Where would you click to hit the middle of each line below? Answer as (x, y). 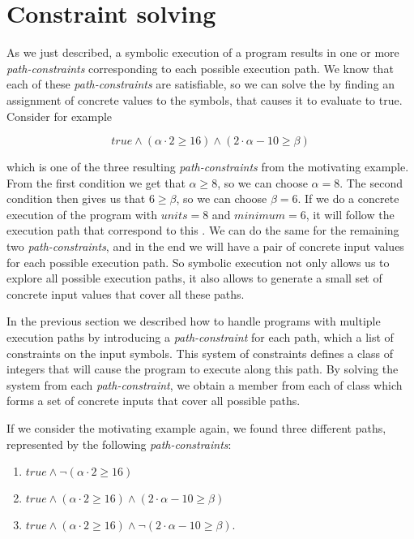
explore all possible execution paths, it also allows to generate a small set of (194, 278)
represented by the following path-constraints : (119, 444)
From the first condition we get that (96, 182)
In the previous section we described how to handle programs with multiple (194, 321)
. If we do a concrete (348, 198)
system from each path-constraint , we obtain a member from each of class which (205, 384)
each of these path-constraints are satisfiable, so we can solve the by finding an (201, 84)
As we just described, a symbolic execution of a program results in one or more (203, 52)
